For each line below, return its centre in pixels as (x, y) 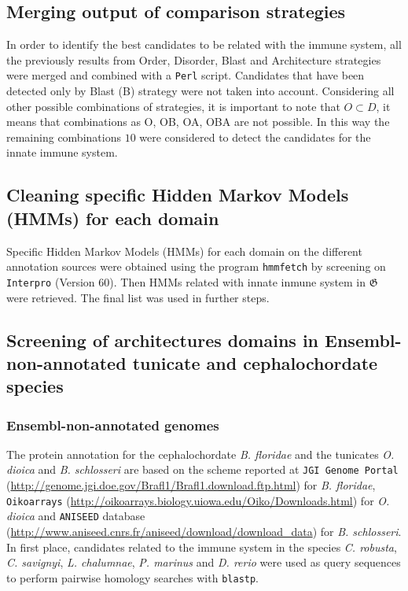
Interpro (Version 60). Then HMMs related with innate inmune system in (186, 281)
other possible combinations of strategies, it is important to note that (173, 106)
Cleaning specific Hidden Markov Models (178, 195)
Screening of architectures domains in (163, 340)
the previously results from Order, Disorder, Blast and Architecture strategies (194, 59)
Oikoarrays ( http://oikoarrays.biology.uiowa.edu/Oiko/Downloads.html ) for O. (198, 500)
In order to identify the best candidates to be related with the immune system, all (204, 44)
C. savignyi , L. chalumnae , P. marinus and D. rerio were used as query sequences (204, 562)
